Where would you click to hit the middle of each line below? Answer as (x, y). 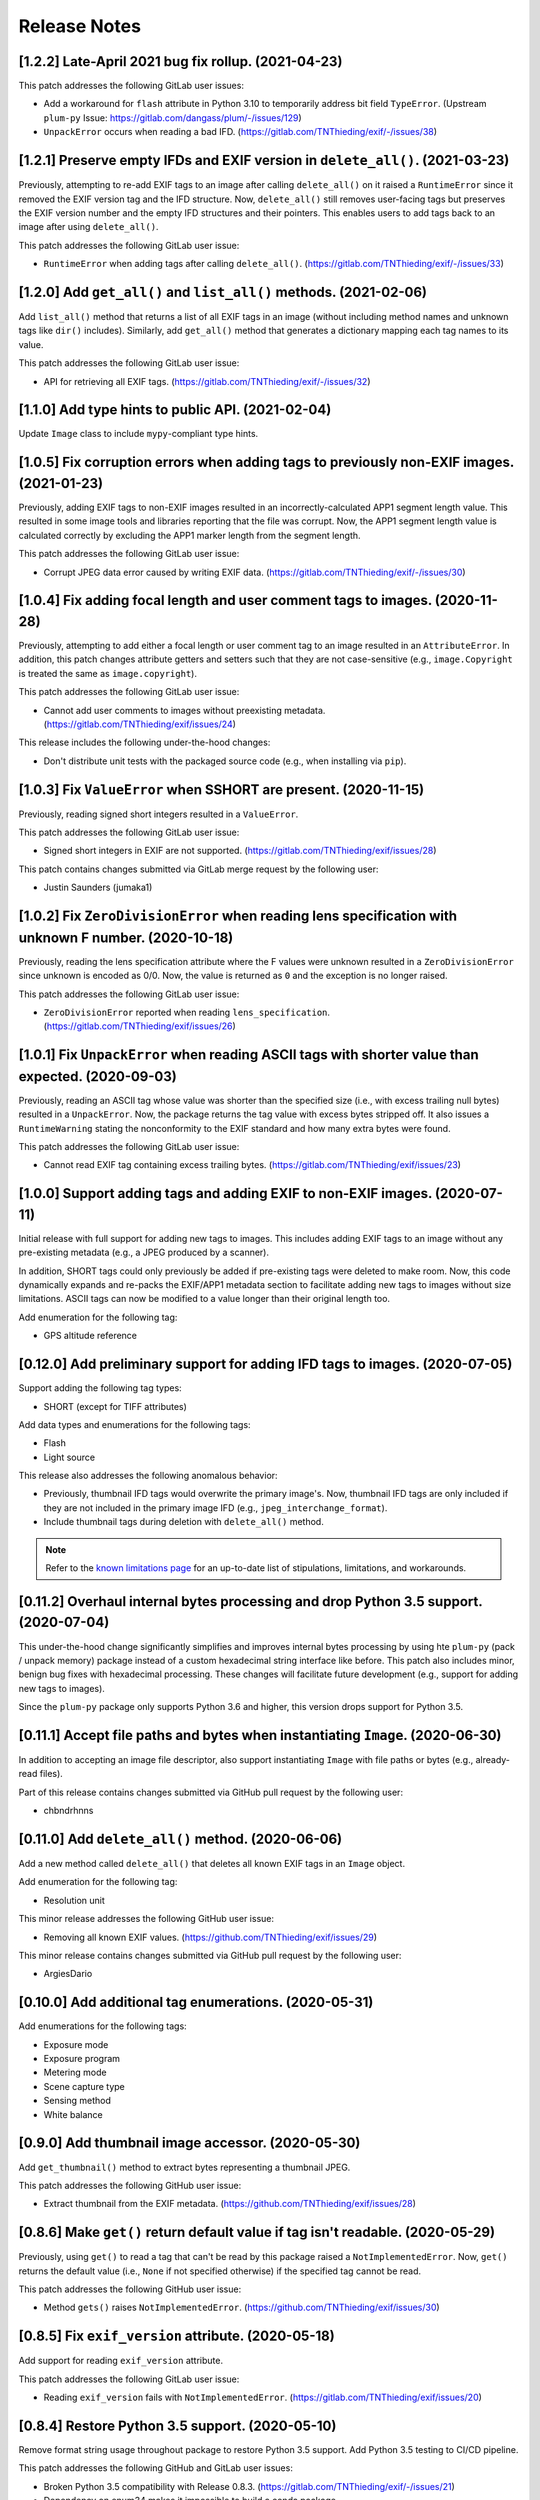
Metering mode (75, 2072)
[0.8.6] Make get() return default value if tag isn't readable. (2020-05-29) (256, 2232)
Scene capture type (84, 2086)
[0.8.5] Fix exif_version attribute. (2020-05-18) (176, 2336)
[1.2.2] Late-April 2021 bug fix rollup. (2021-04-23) (180, 61)
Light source (69, 1457)
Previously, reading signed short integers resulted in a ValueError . (158, 814)
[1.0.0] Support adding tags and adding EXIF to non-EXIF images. (225, 1193)
